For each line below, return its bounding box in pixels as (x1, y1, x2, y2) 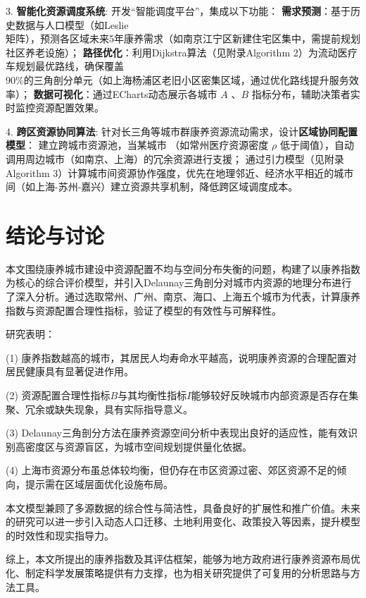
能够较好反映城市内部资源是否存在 (191, 388, 349, 402)
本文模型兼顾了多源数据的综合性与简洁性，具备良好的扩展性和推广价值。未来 (6, 500, 360, 515)
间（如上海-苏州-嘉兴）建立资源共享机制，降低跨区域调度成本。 (6, 179, 298, 194)
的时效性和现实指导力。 (6, 527, 114, 542)
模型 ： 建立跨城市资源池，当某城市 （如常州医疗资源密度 (6, 138, 269, 152)
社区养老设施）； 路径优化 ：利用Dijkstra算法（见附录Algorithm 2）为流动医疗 (6, 44, 358, 59)
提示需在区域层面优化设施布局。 (25, 476, 173, 491)
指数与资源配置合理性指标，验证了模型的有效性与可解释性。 (6, 303, 282, 317)
